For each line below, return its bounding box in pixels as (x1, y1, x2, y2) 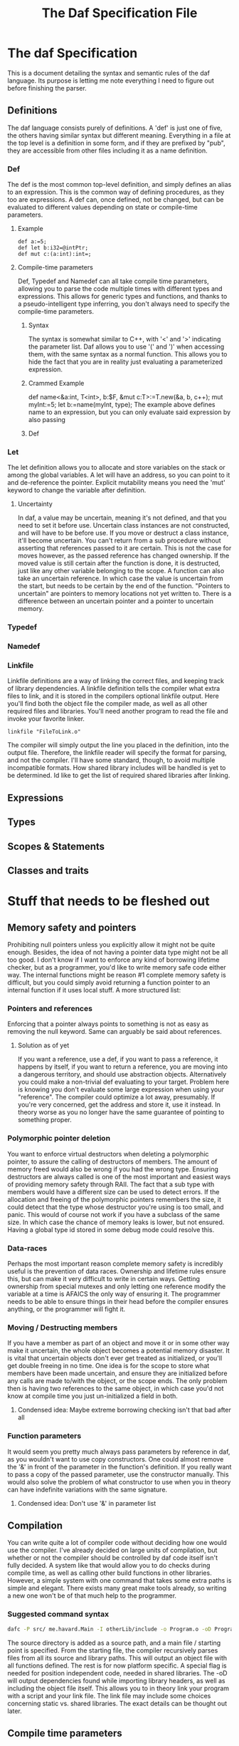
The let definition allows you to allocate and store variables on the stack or (7, 463, 225, 472)
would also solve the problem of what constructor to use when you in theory (7, 1477, 231, 1486)
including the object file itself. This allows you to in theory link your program (7, 1684, 230, 1693)
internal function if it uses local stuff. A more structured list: (7, 986, 181, 995)
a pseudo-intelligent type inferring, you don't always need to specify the (17, 299, 230, 308)
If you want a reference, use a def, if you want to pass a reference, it (17, 1055, 218, 1064)
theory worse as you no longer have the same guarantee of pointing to (17, 1108, 225, 1116)
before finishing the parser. (7, 83, 87, 92)
